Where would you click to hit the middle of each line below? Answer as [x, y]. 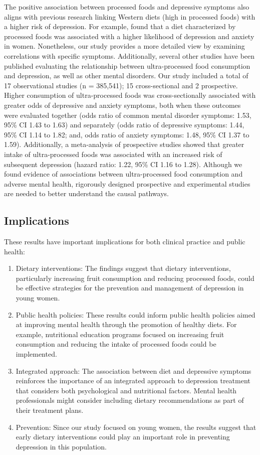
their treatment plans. [50, 410]
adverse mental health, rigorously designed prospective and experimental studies [127, 183]
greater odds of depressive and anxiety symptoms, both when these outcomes [122, 105]
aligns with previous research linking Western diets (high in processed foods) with [130, 16]
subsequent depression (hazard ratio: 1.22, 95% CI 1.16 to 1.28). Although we [123, 164]
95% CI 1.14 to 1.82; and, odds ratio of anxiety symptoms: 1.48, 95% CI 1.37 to [127, 134]
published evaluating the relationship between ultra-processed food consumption [127, 65]
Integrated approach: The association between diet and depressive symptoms [134, 370]
